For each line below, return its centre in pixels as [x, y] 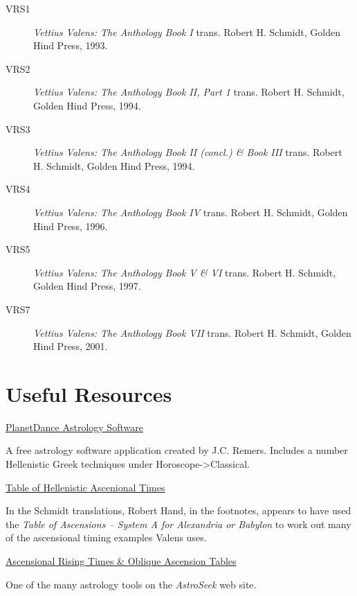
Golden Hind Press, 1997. [87, 286]
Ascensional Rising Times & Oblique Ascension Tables [121, 560]
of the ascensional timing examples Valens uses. [106, 537]
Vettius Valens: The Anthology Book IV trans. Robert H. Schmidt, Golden [191, 212]
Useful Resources [89, 393]
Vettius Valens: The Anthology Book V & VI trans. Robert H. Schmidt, [185, 272]
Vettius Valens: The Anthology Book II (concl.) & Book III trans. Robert [188, 152]
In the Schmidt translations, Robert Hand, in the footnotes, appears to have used [178, 510]
